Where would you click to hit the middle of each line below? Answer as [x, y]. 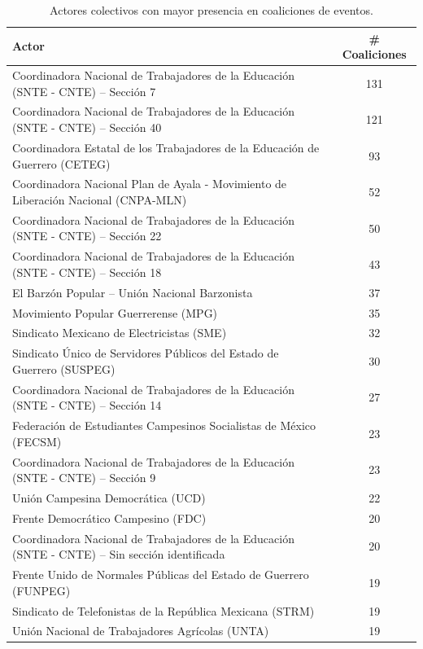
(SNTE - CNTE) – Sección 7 [84, 91]
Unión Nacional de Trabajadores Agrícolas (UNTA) [141, 631]
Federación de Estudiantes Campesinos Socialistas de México [164, 425]
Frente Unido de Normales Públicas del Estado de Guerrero [161, 574]
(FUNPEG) [41, 590]
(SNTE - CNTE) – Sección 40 [87, 127]
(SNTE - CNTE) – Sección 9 [84, 478]
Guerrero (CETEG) [61, 163]
